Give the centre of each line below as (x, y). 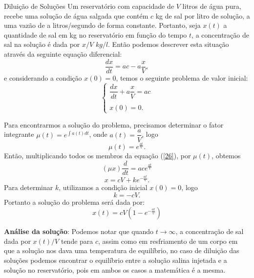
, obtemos (226, 156)
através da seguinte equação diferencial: (63, 53)
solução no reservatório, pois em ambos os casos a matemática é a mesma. (115, 269)
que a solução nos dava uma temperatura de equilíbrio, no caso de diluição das (122, 250)
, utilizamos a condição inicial (103, 187)
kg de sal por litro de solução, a (203, 15)
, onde (98, 134)
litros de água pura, (212, 6)
